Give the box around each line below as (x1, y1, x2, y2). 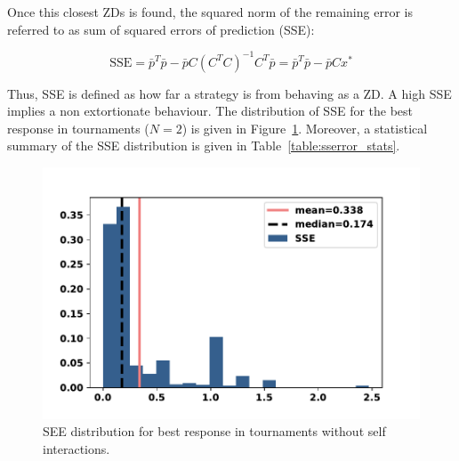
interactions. (43, 439, 110, 457)
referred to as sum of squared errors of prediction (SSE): (7, 20, 315, 38)
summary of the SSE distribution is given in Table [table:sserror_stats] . (7, 136, 400, 155)
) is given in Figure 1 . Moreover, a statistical (181, 118, 428, 137)
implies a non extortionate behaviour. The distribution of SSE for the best (7, 101, 414, 120)
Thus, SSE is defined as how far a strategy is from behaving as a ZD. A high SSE (7, 84, 452, 102)
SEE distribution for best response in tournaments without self (43, 422, 386, 441)
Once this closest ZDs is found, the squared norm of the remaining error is (7, 3, 413, 20)
